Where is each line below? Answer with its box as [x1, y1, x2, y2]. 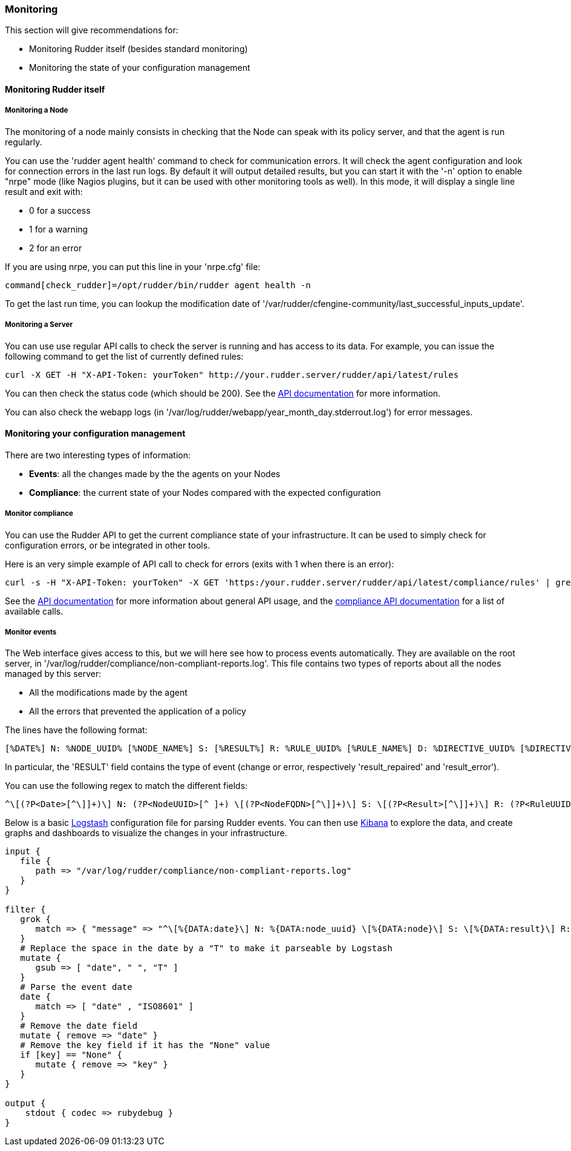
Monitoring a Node [5, 106, 68, 115]
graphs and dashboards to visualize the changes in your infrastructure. [5, 828, 287, 839]
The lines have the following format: [5, 725, 148, 736]
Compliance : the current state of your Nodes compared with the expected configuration [29, 487, 381, 498]
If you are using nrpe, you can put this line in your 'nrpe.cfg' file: [5, 261, 261, 272]
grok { [20, 914, 51, 925]
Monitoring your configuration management [5, 428, 186, 439]
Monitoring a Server [5, 320, 73, 329]
